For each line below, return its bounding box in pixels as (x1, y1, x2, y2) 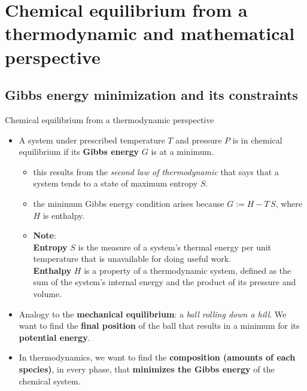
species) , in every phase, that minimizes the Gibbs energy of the (19, 363, 275, 375)
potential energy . (19, 331, 90, 343)
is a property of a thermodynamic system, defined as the (84, 264, 291, 276)
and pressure (175, 133, 222, 146)
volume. (33, 288, 62, 300)
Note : (33, 229, 56, 242)
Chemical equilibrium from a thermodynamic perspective (5, 113, 214, 126)
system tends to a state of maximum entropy (33, 177, 198, 190)
